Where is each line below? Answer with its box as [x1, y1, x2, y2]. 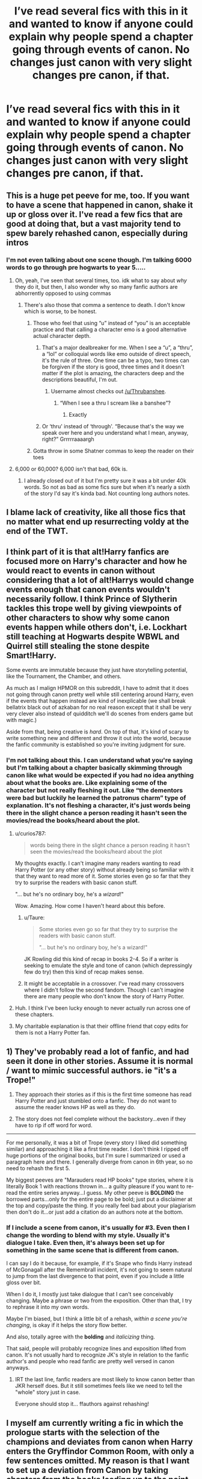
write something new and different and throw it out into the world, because [6, 735, 191, 742]
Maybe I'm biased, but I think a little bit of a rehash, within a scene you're [6, 1315, 188, 1322]
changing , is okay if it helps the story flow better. [6, 1322, 127, 1329]
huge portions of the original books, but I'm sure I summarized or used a [6, 1152, 186, 1159]
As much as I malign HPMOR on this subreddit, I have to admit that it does [6, 685, 189, 692]
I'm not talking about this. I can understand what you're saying [6, 756, 193, 764]
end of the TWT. [6, 526, 69, 536]
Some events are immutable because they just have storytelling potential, [6, 667, 188, 674]
